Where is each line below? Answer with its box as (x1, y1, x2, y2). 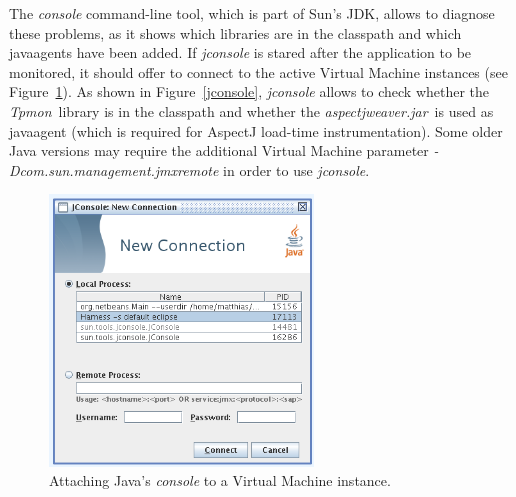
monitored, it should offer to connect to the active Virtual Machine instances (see (9, 61, 508, 82)
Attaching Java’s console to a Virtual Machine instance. (49, 470, 391, 491)
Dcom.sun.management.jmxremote (9, 159, 219, 180)
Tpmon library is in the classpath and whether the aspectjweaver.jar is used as (9, 100, 494, 121)
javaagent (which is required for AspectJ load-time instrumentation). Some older (9, 120, 503, 141)
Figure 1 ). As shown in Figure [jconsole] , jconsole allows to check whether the (9, 81, 490, 102)
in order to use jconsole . (223, 159, 370, 180)
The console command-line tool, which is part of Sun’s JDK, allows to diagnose (9, 3, 495, 23)
